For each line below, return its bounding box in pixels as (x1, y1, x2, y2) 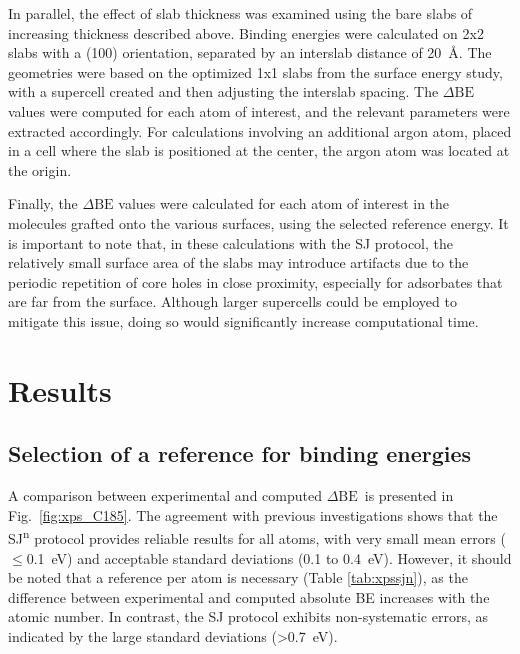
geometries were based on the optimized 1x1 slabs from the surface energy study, (8, 61, 503, 82)
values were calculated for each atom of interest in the (118, 193, 450, 214)
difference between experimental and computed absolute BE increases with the (8, 586, 490, 607)
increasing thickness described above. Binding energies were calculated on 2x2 (8, 22, 484, 43)
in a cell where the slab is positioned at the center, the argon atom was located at (8, 140, 510, 161)
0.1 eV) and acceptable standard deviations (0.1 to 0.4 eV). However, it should (26, 547, 512, 568)
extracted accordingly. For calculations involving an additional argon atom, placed (8, 120, 512, 141)
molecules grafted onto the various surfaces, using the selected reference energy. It (8, 212, 509, 233)
